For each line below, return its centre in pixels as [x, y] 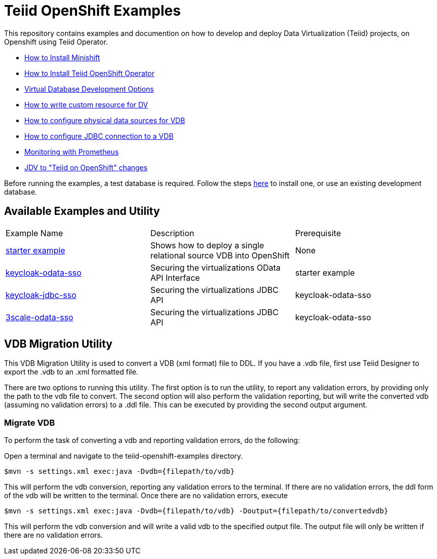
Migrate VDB [30, 422]
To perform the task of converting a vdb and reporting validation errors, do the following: [152, 440]
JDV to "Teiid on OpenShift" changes [86, 167]
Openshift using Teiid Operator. [56, 42]
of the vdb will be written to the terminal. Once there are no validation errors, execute [146, 496]
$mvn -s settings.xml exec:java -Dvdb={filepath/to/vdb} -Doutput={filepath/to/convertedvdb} [196, 511]
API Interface [175, 277]
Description [172, 233]
